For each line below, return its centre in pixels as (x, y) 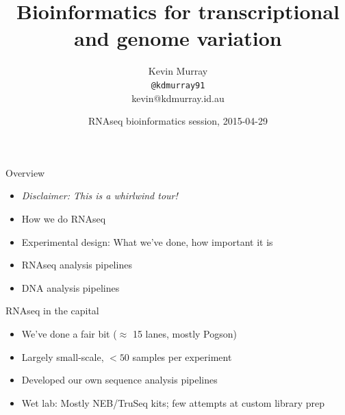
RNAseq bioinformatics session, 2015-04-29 (178, 121)
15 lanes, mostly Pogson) (185, 333)
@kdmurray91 (178, 85)
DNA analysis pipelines (71, 287)
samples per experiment (182, 356)
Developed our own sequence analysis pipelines (119, 380)
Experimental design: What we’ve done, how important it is (147, 241)
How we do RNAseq (64, 218)
